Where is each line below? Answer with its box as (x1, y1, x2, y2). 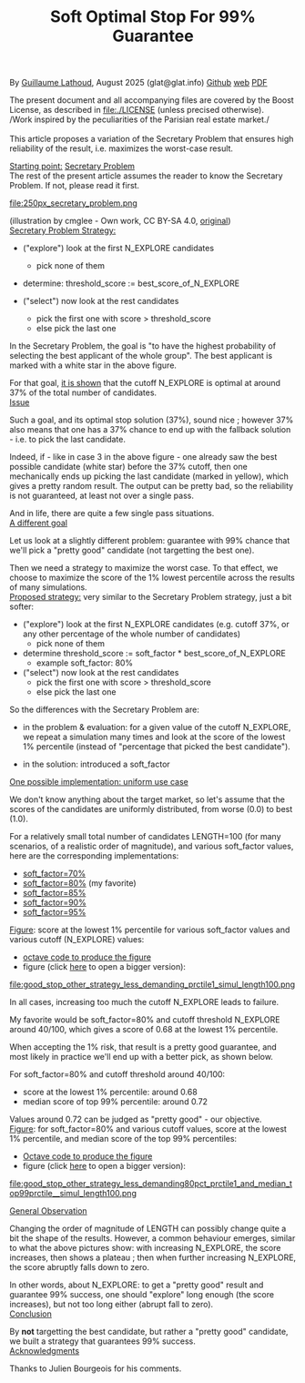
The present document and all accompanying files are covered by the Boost (9, 95, 294, 106)
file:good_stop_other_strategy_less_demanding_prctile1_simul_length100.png (9, 979, 296, 990)
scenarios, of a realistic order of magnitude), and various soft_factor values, (9, 840, 294, 852)
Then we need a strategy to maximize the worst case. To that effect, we (9, 563, 279, 574)
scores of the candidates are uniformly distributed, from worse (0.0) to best (9, 804, 293, 815)
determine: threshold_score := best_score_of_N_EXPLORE (22, 278, 239, 289)
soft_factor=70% (22, 868, 86, 880)
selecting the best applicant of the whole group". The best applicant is (9, 351, 273, 361)
